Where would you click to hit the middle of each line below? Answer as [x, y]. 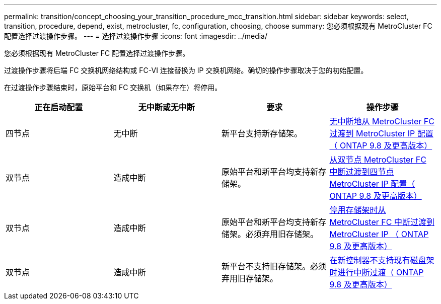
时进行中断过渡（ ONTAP [377, 272]
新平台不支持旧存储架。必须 [274, 266]
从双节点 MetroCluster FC [378, 160]
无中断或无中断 [166, 107]
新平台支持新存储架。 [262, 133]
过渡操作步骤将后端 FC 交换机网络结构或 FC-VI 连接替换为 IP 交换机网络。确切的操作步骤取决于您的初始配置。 [186, 70]
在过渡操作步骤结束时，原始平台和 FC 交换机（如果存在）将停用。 [113, 87]
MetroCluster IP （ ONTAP [379, 234]
